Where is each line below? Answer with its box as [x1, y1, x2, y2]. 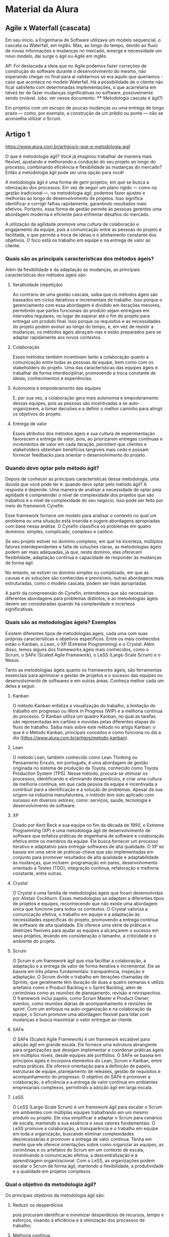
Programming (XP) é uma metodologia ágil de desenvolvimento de [12, 827, 151, 833]
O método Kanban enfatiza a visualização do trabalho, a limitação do [12, 702, 156, 708]
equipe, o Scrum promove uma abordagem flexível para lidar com [12, 1011, 149, 1017]
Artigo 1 [5, 130, 30, 139]
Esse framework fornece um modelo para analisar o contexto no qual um [5, 513, 157, 519]
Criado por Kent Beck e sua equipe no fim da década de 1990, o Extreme [12, 822, 164, 828]
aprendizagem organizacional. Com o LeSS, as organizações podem [12, 1157, 155, 1163]
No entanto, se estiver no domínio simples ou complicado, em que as [5, 570, 149, 576]
